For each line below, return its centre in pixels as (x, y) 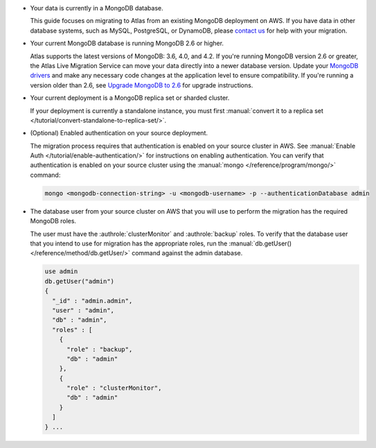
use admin (61, 272)
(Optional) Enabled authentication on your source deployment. (119, 133)
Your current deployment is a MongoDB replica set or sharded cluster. (130, 98)
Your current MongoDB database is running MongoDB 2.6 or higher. (127, 43)
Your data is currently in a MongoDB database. (97, 8)
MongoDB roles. (53, 221)
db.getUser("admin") (79, 281)
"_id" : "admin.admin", (92, 301)
